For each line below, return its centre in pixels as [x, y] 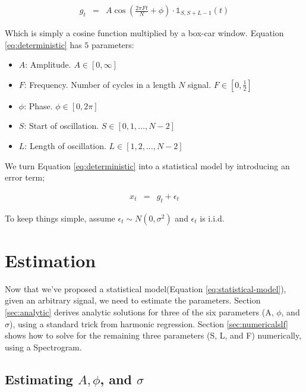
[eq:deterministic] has [43, 44]
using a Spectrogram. [43, 347]
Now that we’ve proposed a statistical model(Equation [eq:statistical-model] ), [146, 288]
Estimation [51, 260]
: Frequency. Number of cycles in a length [100, 84]
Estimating [39, 379]
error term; [25, 177]
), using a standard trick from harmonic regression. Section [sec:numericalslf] [149, 323]
